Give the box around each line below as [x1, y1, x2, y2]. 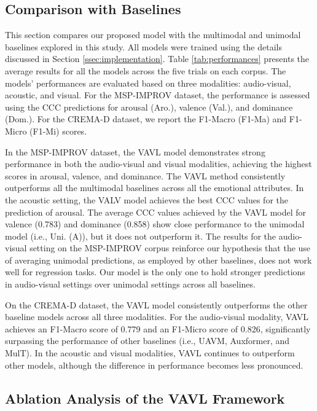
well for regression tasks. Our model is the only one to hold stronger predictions [5, 265, 305, 278]
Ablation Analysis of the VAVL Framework [5, 388, 285, 407]
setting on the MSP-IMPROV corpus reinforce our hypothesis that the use [29, 241, 311, 254]
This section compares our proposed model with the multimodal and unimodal [5, 28, 301, 41]
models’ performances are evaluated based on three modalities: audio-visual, [5, 76, 291, 89]
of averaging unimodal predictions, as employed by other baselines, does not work [5, 253, 312, 266]
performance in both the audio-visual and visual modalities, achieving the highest [5, 157, 312, 170]
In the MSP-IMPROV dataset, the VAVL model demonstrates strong [5, 145, 265, 158]
